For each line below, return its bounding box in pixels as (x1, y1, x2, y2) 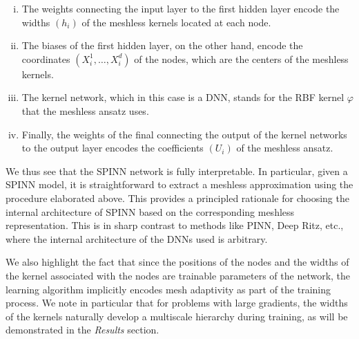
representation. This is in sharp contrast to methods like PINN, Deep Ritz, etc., (6, 218, 344, 232)
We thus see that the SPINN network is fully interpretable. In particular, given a (6, 163, 348, 178)
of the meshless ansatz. (236, 140, 333, 155)
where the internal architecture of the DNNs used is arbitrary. (6, 231, 268, 246)
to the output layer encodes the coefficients (21, 140, 204, 155)
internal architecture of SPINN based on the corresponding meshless (6, 204, 295, 219)
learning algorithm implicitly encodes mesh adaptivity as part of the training (6, 282, 331, 296)
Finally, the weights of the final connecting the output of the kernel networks (21, 127, 347, 141)
